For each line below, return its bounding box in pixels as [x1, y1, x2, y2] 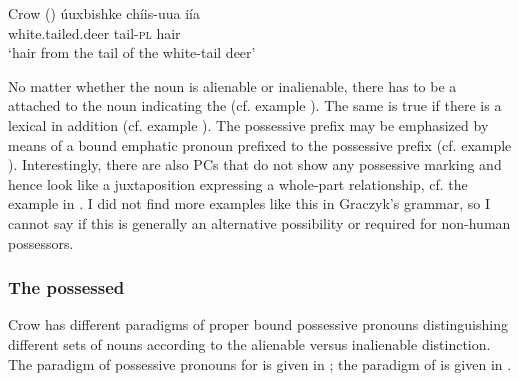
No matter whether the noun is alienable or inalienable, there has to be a [8, 75, 457, 96]
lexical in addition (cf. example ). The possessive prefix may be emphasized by [8, 114, 489, 135]
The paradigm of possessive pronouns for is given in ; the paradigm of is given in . [8, 353, 512, 374]
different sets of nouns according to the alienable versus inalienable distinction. [8, 333, 491, 354]
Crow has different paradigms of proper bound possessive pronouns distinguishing [8, 314, 508, 335]
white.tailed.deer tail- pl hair [8, 22, 181, 43]
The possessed [8, 275, 125, 300]
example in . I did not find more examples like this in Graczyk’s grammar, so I [8, 193, 490, 214]
